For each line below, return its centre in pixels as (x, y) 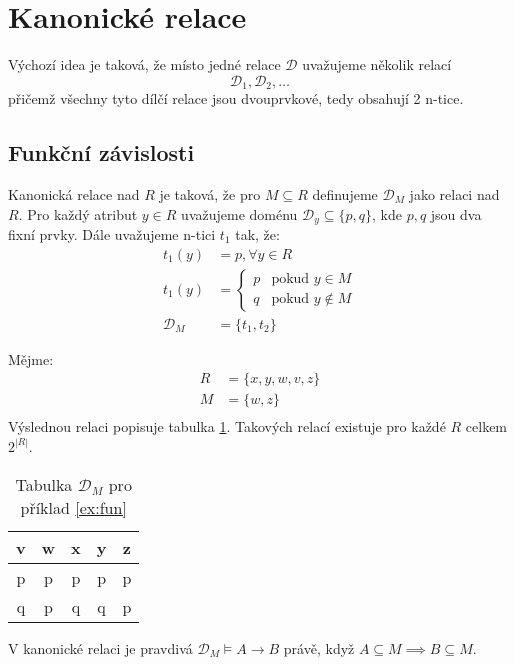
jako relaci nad (454, 193)
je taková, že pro (210, 193)
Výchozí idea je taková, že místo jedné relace (144, 64)
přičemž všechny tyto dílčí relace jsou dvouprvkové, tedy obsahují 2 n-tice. (236, 98)
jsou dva (456, 213)
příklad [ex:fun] (73, 507)
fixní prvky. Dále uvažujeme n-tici (112, 234)
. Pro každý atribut (78, 213)
